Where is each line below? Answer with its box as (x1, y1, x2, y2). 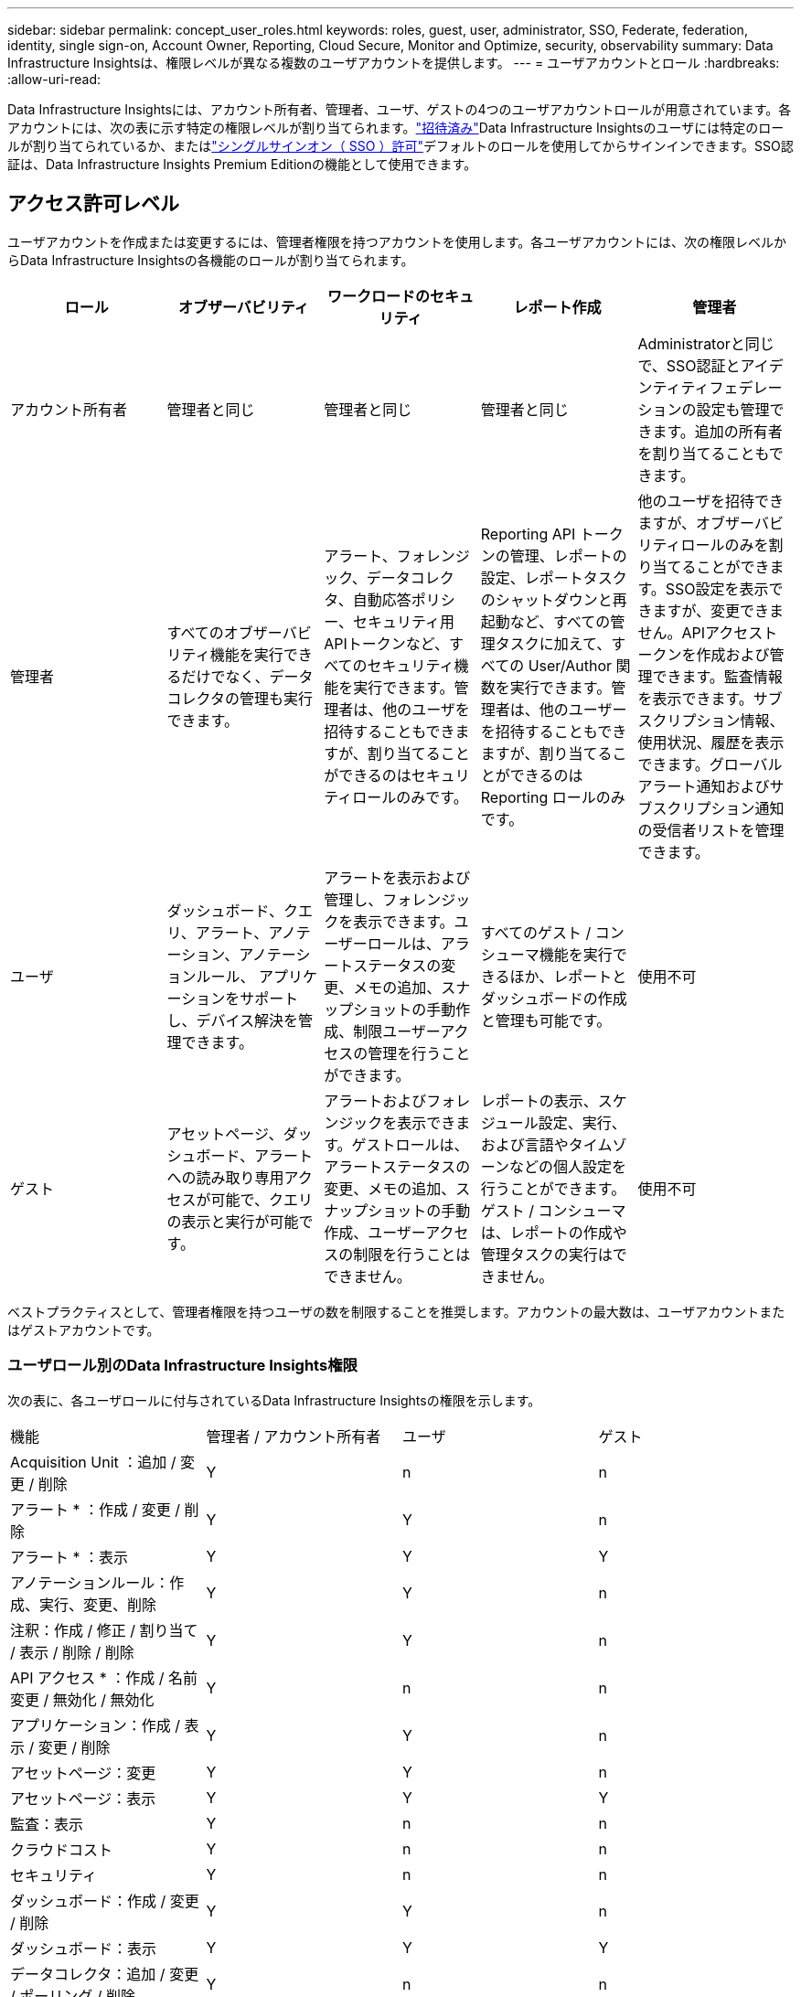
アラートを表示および (324, 868, 471, 887)
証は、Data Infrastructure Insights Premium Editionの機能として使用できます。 (7, 156, 477, 172)
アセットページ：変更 (10, 1763, 156, 1782)
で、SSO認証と (637, 356, 741, 375)
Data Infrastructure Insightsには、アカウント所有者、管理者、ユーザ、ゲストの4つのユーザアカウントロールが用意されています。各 (7, 101, 792, 117)
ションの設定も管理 (637, 400, 770, 419)
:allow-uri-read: (7, 71, 101, 87)
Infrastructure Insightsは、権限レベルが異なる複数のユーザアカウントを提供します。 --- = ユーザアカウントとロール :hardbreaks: (7, 55, 780, 70)
